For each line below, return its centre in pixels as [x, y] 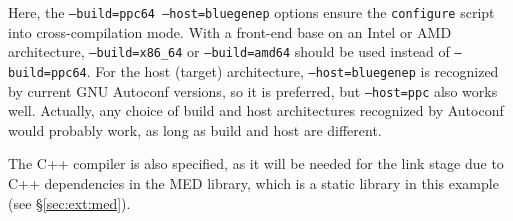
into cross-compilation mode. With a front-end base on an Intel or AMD [230, 31]
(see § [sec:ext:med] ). [69, 202]
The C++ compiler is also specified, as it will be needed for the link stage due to [256, 163]
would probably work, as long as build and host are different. [195, 129]
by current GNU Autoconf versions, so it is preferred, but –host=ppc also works [253, 90]
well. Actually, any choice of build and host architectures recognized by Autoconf [256, 110]
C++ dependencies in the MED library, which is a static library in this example [253, 183]
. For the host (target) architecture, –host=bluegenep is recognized [292, 70]
